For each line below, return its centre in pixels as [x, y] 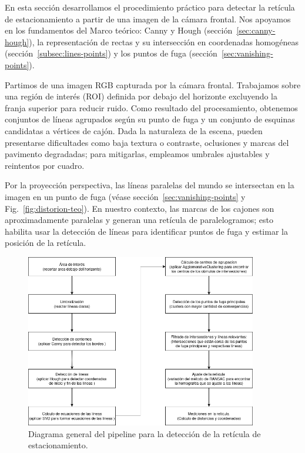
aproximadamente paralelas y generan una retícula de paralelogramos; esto [139, 220]
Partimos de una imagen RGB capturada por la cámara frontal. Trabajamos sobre [153, 84]
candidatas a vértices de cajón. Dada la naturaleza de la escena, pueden [134, 130]
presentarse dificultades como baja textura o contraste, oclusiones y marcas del [147, 142]
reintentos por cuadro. [45, 165]
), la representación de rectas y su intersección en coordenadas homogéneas [164, 41]
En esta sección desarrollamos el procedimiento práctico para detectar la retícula [150, 7]
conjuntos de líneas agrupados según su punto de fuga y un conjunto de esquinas [150, 119]
